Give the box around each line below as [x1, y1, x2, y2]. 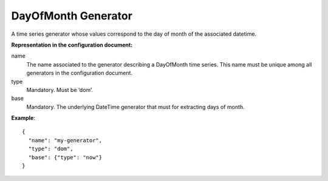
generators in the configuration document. [26, 70, 133, 77]
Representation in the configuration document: [11, 41, 133, 48]
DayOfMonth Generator [11, 9, 133, 22]
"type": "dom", [28, 145, 73, 153]
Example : [11, 114, 36, 122]
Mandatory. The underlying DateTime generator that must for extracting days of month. [26, 103, 245, 110]
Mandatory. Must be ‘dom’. [26, 86, 94, 93]
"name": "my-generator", [28, 137, 103, 143]
